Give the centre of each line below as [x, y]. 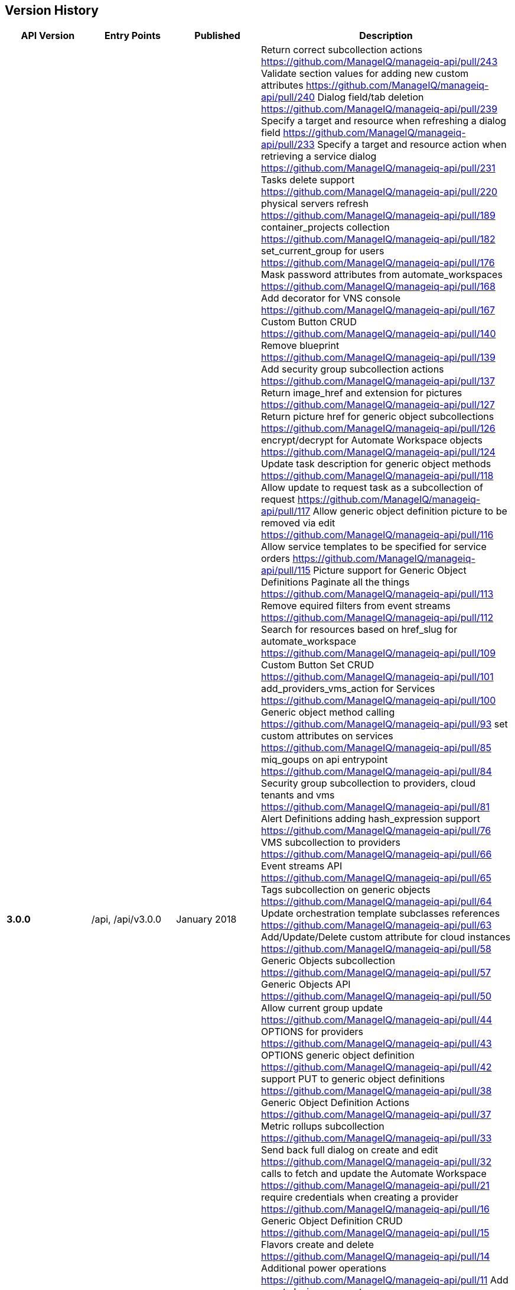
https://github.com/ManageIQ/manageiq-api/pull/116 [377, 535]
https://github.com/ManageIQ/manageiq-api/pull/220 [379, 192]
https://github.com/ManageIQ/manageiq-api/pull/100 [378, 701]
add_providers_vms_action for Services [348, 689]
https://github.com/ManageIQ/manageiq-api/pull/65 [376, 878]
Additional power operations [324, 1268]
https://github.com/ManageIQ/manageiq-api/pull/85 [376, 748]
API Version [48, 36]
